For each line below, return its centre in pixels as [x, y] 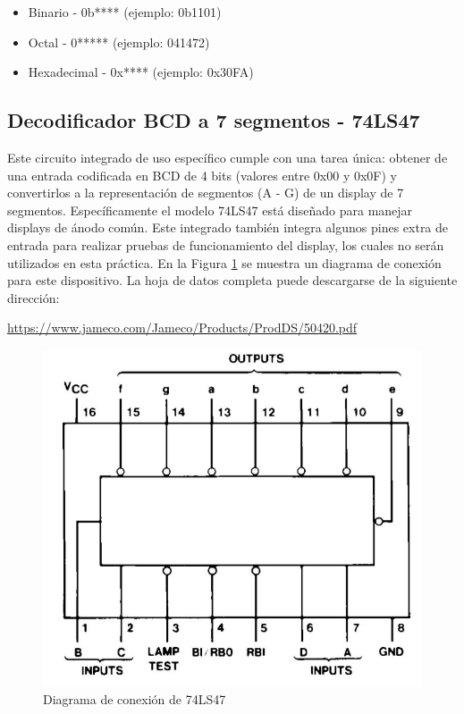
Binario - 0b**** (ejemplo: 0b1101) [125, 12]
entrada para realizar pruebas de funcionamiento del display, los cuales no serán [226, 244]
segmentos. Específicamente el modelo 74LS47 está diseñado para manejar [210, 210]
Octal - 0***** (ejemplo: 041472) [119, 42]
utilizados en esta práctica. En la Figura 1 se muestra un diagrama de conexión [224, 262]
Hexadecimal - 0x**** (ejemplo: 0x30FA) [141, 72]
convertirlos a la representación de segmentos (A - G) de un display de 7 [206, 193]
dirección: [34, 297]
